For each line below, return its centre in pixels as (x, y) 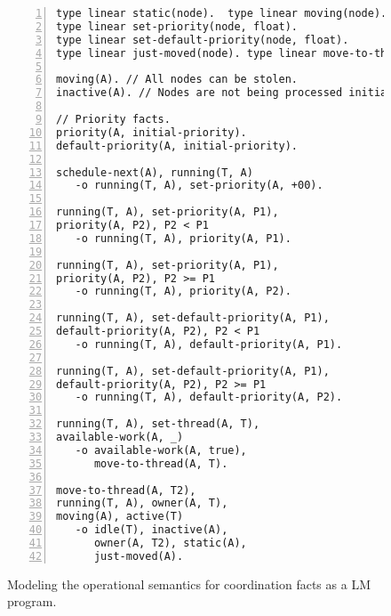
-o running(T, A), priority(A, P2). (183, 292)
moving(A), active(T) (120, 517)
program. (32, 601)
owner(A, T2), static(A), (170, 543)
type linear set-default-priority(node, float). (203, 40)
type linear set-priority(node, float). (177, 26)
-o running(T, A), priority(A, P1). (183, 238)
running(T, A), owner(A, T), (142, 503)
